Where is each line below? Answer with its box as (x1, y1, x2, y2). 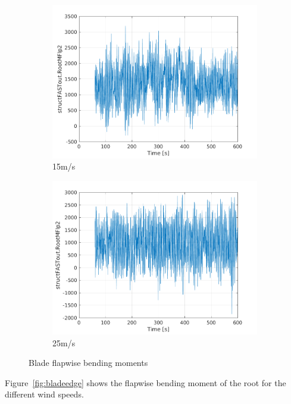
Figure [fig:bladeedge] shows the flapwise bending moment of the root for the (5, 376, 286, 389)
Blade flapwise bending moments (29, 356, 148, 369)
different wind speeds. (5, 388, 84, 400)
